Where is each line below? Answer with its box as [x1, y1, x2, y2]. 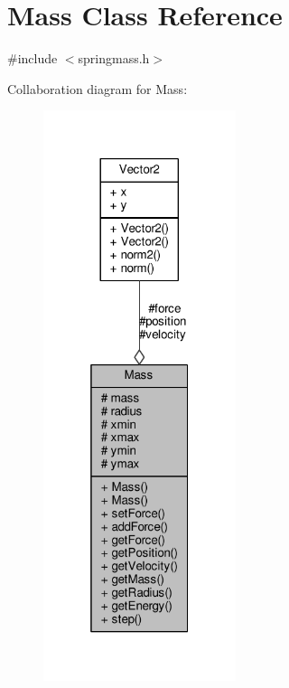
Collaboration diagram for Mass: [7, 79, 188, 98]
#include [7, 49, 58, 68]
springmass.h [78, 49, 150, 68]
